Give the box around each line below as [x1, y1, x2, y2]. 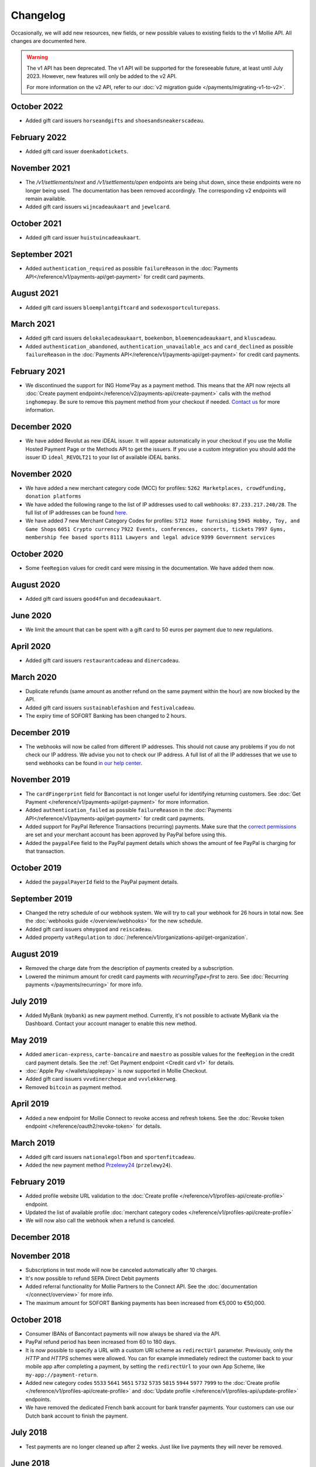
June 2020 [11, 610, 52, 620]
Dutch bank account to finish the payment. [25, 1412, 128, 1419]
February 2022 [11, 133, 67, 143]
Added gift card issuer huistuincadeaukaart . [25, 234, 141, 241]
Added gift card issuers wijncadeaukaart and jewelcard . [25, 203, 171, 211]
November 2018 [11, 1251, 70, 1261]
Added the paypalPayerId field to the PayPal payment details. [25, 878, 178, 885]
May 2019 [11, 1036, 48, 1046]
